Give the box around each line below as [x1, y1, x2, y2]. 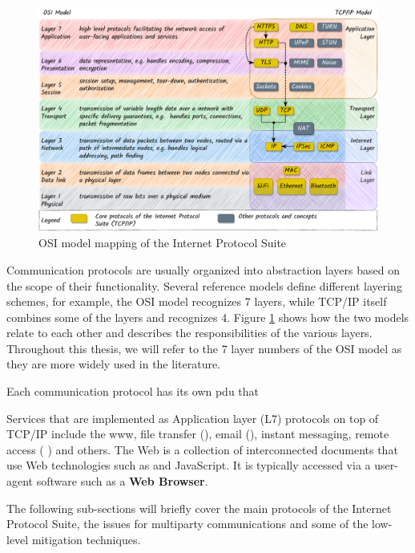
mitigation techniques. [31, 531, 141, 547]
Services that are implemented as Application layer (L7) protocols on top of [6, 409, 379, 426]
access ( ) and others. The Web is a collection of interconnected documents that [6, 441, 398, 457]
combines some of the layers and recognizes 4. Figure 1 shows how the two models [6, 308, 409, 325]
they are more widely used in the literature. [6, 356, 221, 372]
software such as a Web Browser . [36, 473, 208, 490]
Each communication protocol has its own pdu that [6, 383, 260, 400]
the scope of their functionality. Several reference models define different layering [6, 277, 402, 294]
